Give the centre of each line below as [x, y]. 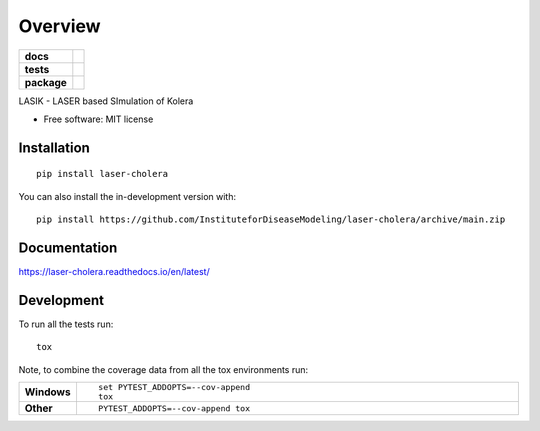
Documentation [68, 247]
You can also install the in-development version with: [127, 196]
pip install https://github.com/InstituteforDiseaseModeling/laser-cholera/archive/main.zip [271, 219]
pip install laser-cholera [102, 174]
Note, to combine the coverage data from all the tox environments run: [163, 369]
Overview [59, 26]
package [45, 82]
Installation [54, 147]
